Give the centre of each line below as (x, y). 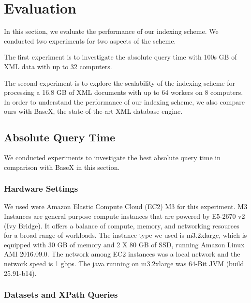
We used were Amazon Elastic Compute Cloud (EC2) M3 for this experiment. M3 (126, 206)
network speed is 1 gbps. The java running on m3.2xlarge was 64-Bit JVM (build (124, 264)
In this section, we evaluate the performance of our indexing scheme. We (111, 31)
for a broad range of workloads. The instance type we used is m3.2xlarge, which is (125, 235)
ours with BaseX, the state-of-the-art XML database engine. (93, 111)
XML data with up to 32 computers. (58, 66)
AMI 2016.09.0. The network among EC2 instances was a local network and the (122, 254)
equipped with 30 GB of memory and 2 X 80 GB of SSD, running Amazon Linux (124, 244)
